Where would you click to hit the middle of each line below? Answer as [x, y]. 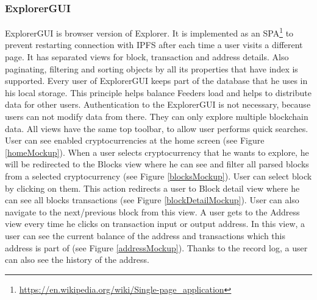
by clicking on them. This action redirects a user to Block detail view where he [152, 188]
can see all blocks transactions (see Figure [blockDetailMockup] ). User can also [152, 200]
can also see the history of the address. [77, 260]
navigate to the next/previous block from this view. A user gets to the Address [152, 211]
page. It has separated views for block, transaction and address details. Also [147, 57]
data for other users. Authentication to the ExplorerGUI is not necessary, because [158, 104]
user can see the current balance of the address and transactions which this [145, 235]
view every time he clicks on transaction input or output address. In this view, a [155, 224]
